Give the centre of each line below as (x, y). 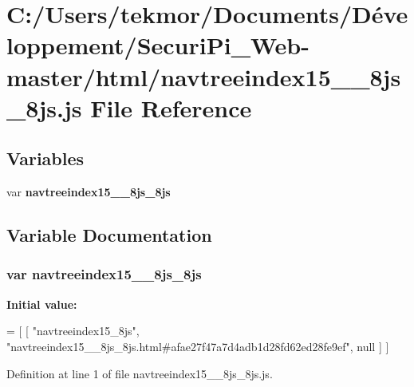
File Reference (171, 107)
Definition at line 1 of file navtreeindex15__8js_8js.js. (140, 373)
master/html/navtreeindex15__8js (204, 76)
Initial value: (42, 304)
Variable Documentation (109, 235)
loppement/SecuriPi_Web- (158, 45)
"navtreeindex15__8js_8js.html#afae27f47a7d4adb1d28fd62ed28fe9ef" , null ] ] (198, 346)
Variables (45, 158)
